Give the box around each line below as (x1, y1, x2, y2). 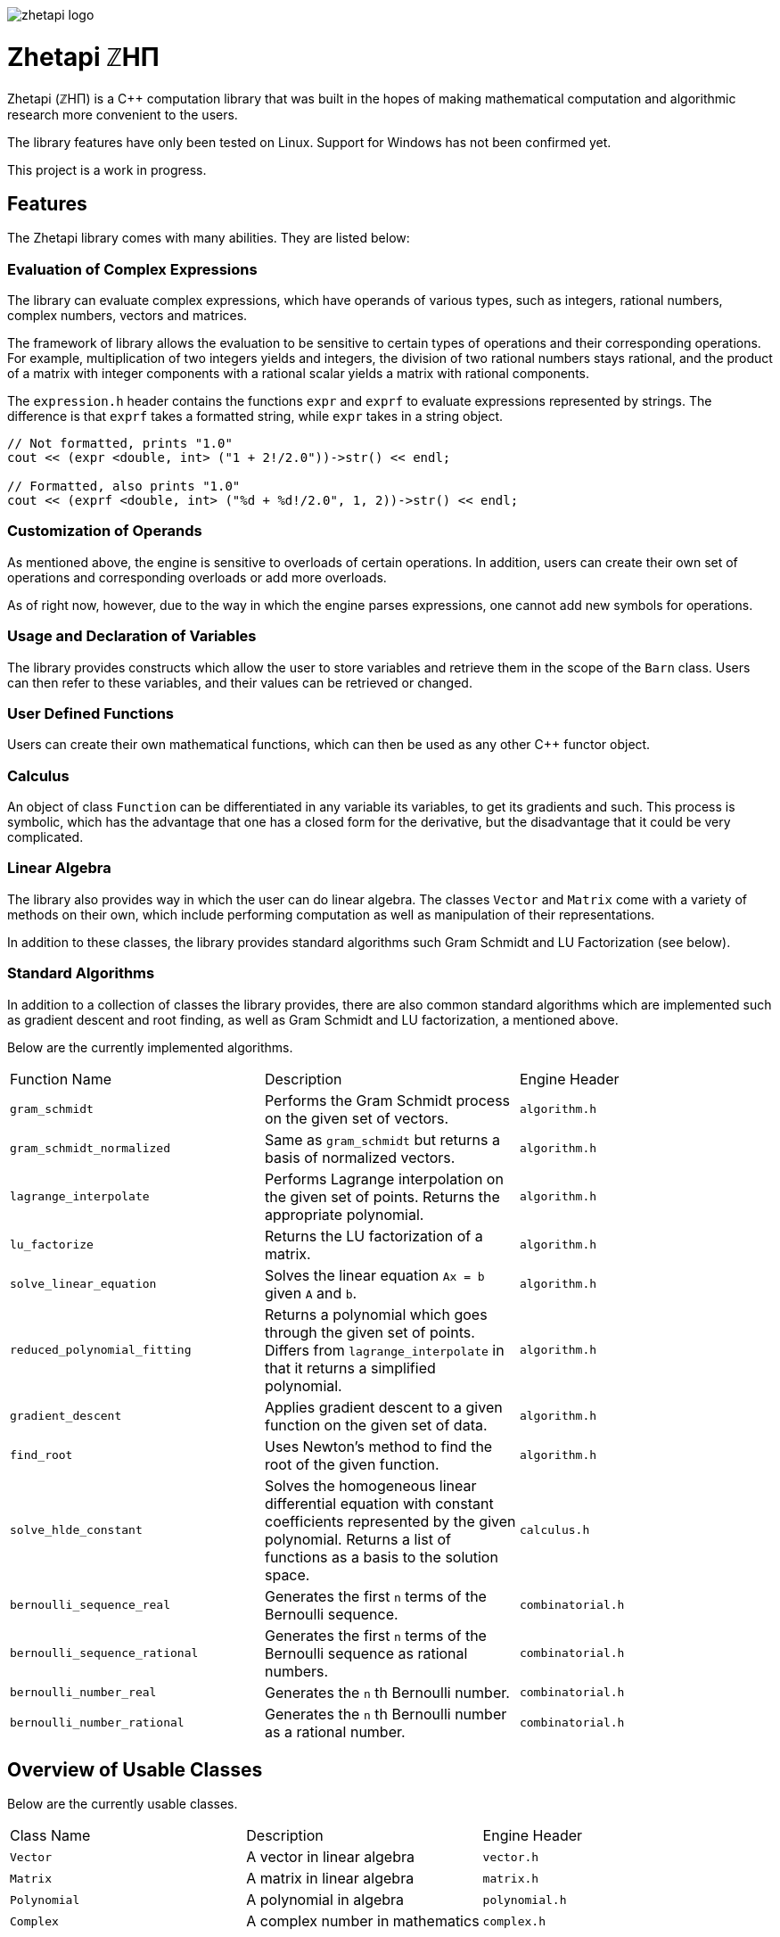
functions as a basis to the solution (264, 1547, 498, 1566)
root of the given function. (264, 1455, 439, 1473)
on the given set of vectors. (264, 1109, 449, 1127)
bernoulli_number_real (10, 1686, 157, 1700)
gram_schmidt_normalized (10, 1142, 171, 1156)
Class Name (10, 1826, 91, 1845)
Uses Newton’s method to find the (264, 1437, 493, 1455)
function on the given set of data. (264, 1415, 488, 1434)
